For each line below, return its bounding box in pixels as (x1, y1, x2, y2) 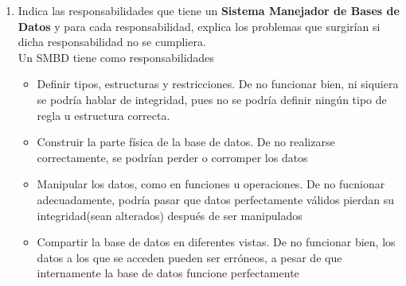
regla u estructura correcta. (37, 106, 170, 123)
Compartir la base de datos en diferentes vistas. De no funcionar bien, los (37, 234, 396, 250)
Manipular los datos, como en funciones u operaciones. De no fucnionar (37, 176, 385, 192)
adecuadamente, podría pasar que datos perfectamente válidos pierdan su (37, 191, 395, 207)
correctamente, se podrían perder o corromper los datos (37, 149, 308, 165)
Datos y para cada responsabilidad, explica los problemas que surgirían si (18, 17, 381, 34)
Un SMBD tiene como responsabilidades (18, 48, 214, 65)
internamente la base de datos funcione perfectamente (37, 265, 299, 281)
